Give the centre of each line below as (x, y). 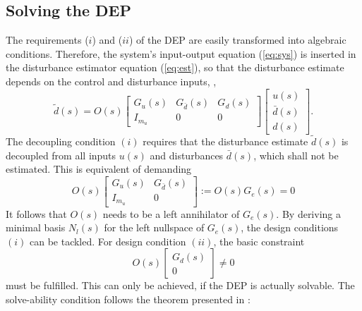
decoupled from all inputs (61, 155)
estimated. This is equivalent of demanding (99, 169)
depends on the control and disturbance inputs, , (111, 81)
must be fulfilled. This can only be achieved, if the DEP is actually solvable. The (180, 285)
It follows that (36, 213)
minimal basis (36, 227)
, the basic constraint (259, 241)
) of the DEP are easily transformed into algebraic (237, 40)
